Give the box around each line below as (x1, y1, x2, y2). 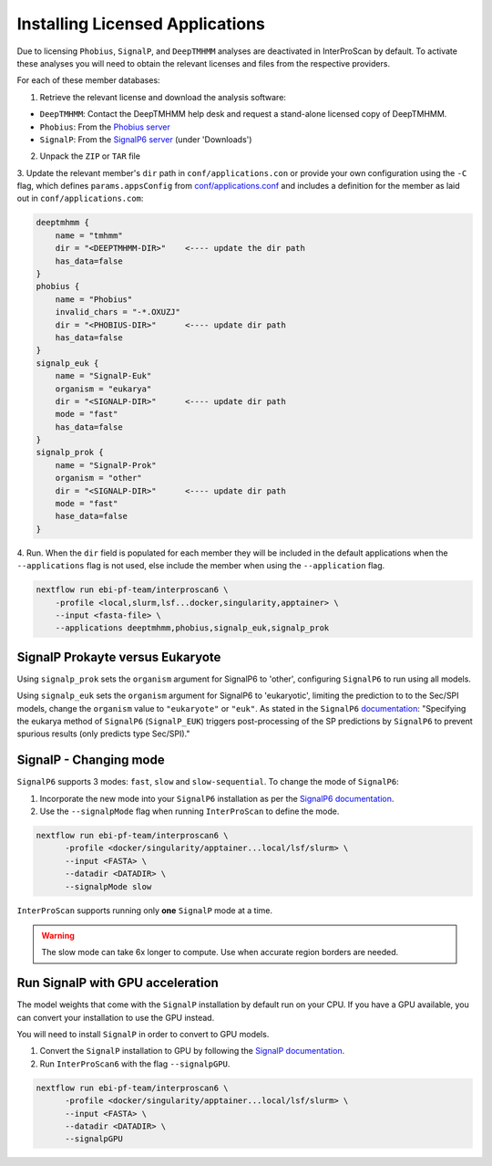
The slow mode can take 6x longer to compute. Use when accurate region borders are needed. (41, 947, 399, 958)
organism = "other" (55, 473, 143, 484)
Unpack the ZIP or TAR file (39, 151, 141, 161)
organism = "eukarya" (55, 383, 152, 394)
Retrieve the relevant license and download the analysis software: (39, 91, 287, 102)
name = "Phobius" (55, 294, 133, 305)
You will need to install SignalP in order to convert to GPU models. (16, 1029, 270, 1040)
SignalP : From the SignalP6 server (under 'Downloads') (39, 133, 252, 145)
